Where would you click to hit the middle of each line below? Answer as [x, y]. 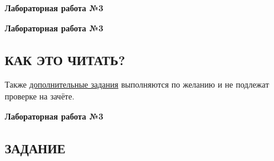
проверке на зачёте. [40, 96]
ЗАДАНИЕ [35, 148]
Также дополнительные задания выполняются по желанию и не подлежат [137, 84]
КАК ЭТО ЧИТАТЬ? [65, 59]
